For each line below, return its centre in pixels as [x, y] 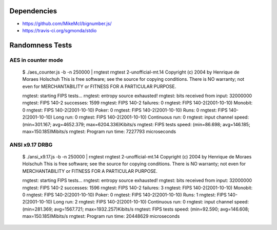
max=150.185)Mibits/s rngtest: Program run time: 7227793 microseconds [99, 131]
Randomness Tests [41, 45]
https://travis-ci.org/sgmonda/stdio [60, 30]
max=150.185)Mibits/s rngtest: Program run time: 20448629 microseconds [101, 216]
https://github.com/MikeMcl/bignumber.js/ [67, 24]
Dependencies [33, 11]
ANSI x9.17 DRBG [31, 145]
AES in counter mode [36, 60]
